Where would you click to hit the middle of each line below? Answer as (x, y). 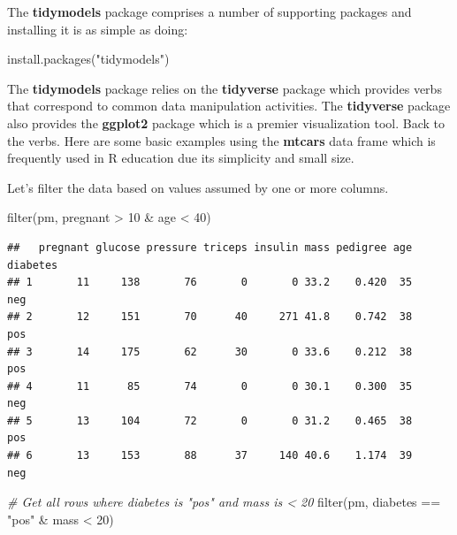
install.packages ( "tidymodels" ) (88, 59)
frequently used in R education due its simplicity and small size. (181, 158)
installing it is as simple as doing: (98, 29)
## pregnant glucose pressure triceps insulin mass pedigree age (210, 247)
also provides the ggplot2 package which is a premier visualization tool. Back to (226, 122)
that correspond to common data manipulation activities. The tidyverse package (229, 106)
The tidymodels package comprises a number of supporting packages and (209, 11)
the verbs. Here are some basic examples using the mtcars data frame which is (221, 140)
